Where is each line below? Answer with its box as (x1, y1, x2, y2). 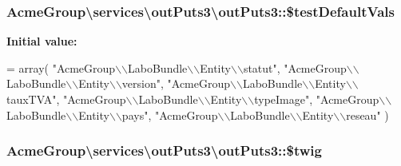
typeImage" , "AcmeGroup (254, 91, 379, 107)
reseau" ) (346, 106, 389, 123)
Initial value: (6, 33, 77, 49)
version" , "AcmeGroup (121, 75, 231, 92)
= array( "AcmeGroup (6, 59, 116, 76)
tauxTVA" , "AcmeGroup (6, 91, 126, 107)
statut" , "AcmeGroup (243, 59, 347, 76)
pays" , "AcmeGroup (121, 106, 218, 123)
